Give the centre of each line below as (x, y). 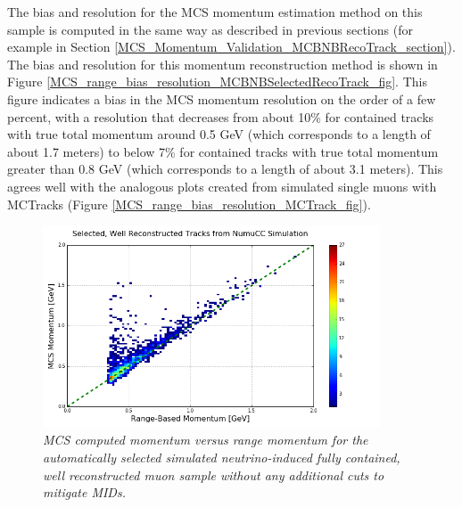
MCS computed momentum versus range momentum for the (206, 440)
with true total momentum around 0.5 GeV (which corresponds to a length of (219, 134)
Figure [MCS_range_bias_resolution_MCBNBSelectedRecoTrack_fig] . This (217, 82)
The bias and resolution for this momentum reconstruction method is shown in (223, 64)
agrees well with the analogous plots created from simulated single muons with (222, 186)
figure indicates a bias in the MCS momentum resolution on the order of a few (222, 98)
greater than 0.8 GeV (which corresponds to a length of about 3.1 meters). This (225, 169)
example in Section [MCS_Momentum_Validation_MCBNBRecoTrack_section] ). (231, 47)
